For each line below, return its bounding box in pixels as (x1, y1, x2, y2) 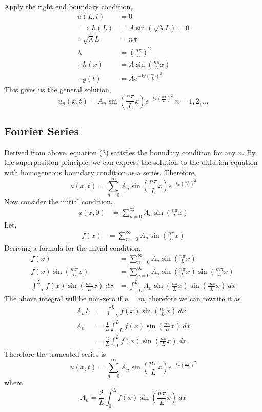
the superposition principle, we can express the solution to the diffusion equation (4, 157, 258, 168)
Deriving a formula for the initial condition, (4, 242, 141, 253)
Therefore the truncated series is (4, 348, 106, 359)
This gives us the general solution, (4, 84, 111, 94)
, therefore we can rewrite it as (144, 293, 241, 304)
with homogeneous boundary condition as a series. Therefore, (4, 167, 196, 177)
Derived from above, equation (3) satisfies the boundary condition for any (4, 147, 236, 157)
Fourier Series (4, 122, 79, 138)
